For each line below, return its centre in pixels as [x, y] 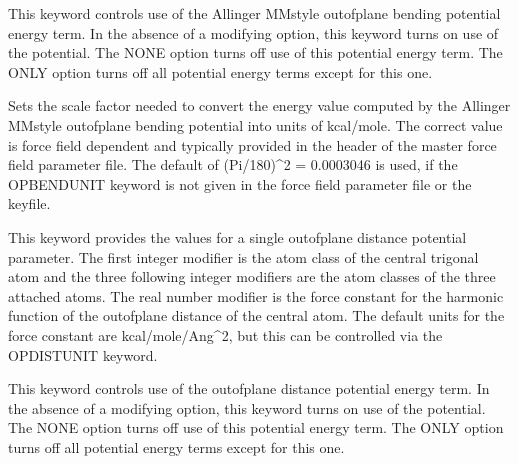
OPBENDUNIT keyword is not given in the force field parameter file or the [240, 183]
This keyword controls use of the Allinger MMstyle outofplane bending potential [254, 13]
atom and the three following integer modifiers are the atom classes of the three [252, 276]
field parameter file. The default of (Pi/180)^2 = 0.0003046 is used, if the [233, 164]
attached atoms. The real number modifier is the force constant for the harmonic [256, 295]
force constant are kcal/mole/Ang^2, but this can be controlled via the [225, 334]
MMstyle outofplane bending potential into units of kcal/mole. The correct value [255, 124]
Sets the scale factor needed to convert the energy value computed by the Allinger [259, 105]
